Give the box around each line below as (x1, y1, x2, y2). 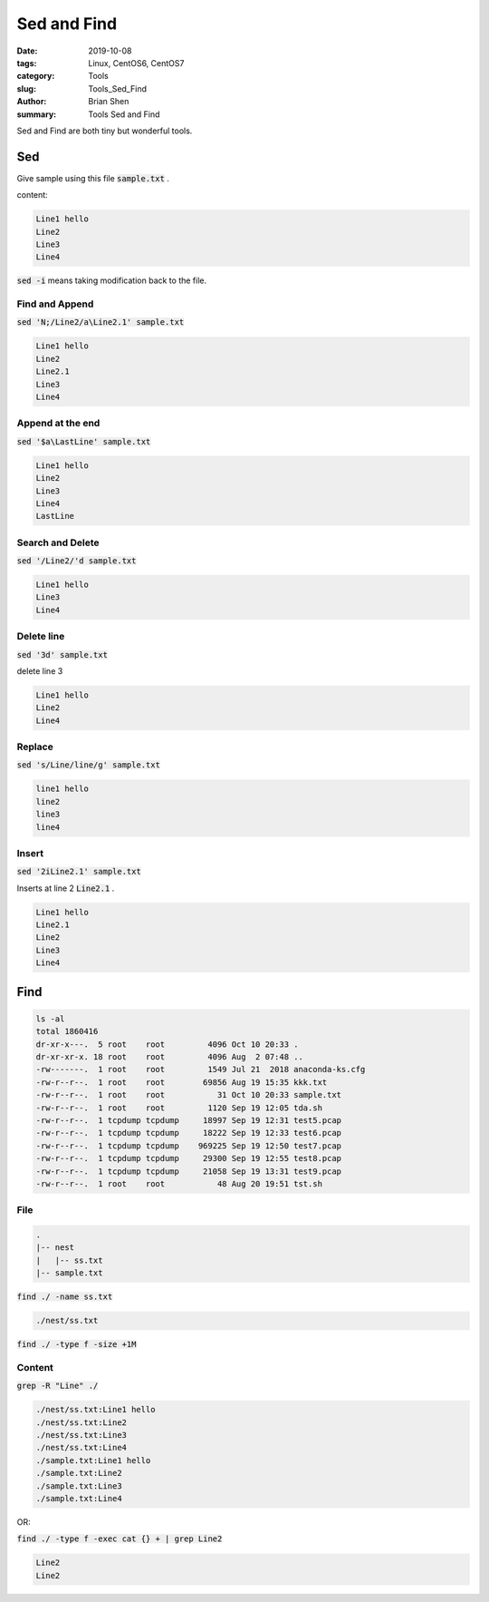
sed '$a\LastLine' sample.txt (16, 436, 151, 446)
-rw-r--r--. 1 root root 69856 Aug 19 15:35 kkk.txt (35, 1077, 328, 1088)
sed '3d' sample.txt (16, 650, 109, 659)
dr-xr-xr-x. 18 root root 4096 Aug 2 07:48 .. (35, 1052, 303, 1062)
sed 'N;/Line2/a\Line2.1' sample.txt (16, 317, 185, 327)
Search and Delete (16, 536, 100, 549)
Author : (16, 96, 47, 107)
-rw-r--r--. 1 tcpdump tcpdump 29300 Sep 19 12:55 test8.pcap (35, 1153, 342, 1164)
